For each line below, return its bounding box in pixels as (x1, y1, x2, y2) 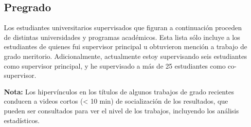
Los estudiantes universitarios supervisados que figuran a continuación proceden (4, 22, 242, 33)
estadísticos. (4, 115, 40, 125)
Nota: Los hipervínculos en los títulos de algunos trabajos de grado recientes (4, 86, 234, 96)
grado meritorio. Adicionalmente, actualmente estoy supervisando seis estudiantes (4, 51, 247, 61)
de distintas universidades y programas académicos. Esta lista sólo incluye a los (4, 32, 240, 42)
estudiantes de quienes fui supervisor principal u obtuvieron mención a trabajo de (4, 41, 247, 52)
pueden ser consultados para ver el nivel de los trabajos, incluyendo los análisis (4, 105, 239, 115)
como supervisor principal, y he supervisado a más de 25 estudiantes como (4, 60, 226, 71)
